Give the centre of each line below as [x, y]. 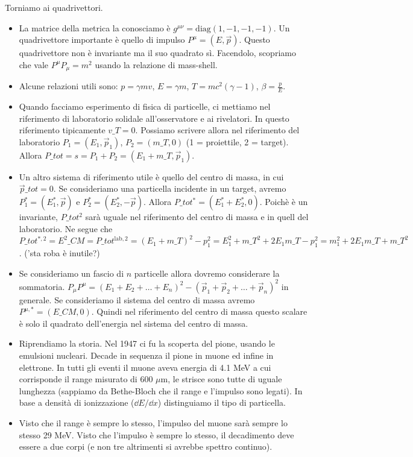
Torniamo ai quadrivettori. [54, 7]
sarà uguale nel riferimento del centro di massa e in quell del [197, 217]
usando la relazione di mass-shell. [156, 64]
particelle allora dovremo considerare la [207, 273]
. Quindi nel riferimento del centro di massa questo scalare [199, 311]
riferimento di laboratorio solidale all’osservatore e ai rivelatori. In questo [154, 118]
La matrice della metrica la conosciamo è [95, 27]
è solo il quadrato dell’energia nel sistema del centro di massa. [134, 323]
